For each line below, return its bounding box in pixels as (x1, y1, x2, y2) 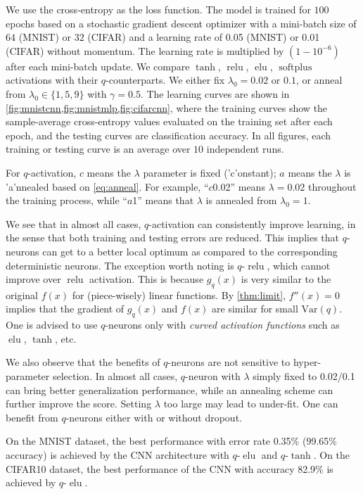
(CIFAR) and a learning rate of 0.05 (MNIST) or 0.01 (87, 30, 320, 44)
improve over (6, 272, 61, 286)
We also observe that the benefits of (6, 355, 160, 369)
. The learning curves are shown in (140, 86, 290, 101)
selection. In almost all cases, (52, 369, 178, 384)
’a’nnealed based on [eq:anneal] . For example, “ (6, 179, 209, 194)
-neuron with (185, 369, 241, 384)
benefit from (6, 410, 58, 424)
